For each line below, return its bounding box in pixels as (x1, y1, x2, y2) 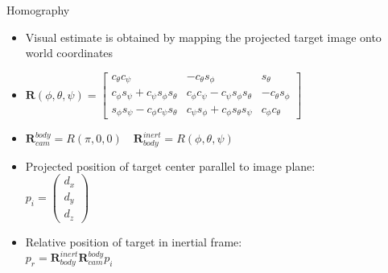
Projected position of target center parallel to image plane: (25, 157, 316, 174)
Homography (6, 2, 70, 18)
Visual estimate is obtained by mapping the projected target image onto (25, 28, 382, 45)
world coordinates (25, 44, 114, 61)
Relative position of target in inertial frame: (25, 233, 242, 250)
